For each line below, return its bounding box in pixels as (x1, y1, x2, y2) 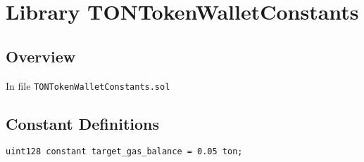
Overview (6, 45, 76, 67)
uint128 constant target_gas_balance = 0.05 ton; (6, 147, 243, 157)
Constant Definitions (6, 112, 160, 134)
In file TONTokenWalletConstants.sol (6, 78, 170, 93)
